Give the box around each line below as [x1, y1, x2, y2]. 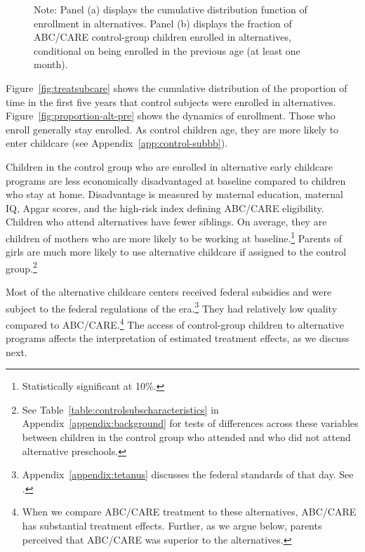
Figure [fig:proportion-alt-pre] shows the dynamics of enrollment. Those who [6, 108, 336, 123]
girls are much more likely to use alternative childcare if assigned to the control [6, 244, 347, 259]
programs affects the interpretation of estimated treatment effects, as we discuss [6, 331, 350, 346]
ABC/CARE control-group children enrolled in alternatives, [34, 29, 291, 44]
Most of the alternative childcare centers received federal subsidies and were [6, 284, 332, 298]
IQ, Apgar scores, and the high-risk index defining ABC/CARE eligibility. [6, 200, 324, 215]
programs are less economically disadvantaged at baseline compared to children [6, 173, 346, 188]
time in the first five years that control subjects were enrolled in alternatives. [6, 94, 336, 109]
